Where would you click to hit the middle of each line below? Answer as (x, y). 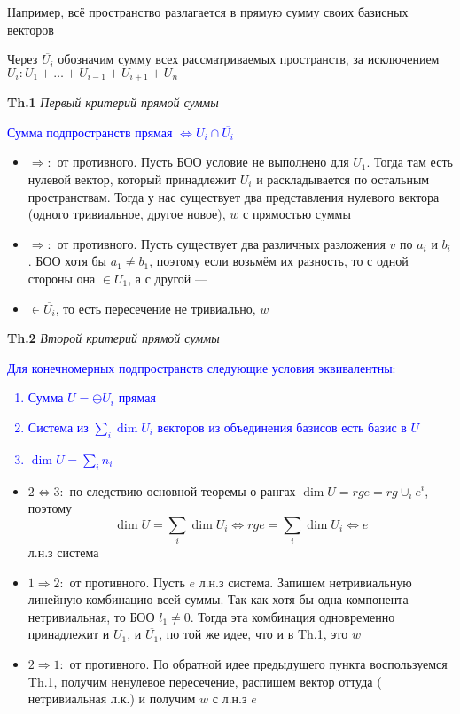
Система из (58, 427)
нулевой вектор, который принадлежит (132, 179)
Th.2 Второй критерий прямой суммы (113, 338)
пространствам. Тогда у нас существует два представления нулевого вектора (234, 196)
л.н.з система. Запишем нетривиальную (305, 582)
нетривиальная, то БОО (91, 616)
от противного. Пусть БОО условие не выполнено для (203, 162)
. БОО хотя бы (67, 261)
